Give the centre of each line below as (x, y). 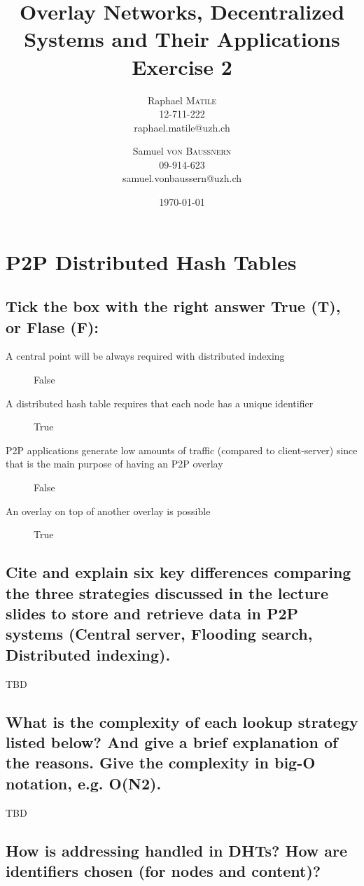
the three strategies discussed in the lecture (167, 592)
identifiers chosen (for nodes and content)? (163, 870)
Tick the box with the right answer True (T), (173, 306)
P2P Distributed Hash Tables (151, 261)
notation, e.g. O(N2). (84, 783)
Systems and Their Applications (182, 39)
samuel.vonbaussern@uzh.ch (182, 178)
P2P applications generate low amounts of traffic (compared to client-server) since (182, 450)
